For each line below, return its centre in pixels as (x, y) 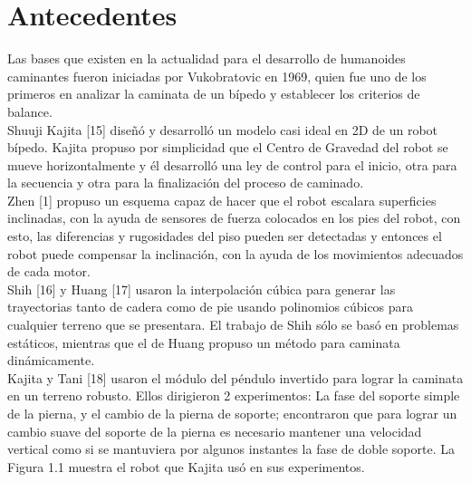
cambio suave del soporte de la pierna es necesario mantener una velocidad (215, 431)
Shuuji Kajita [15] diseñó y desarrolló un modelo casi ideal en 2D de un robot (223, 129)
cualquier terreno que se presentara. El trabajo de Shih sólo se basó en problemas (233, 325)
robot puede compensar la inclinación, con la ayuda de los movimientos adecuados (235, 253)
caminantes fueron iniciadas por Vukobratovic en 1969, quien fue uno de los (217, 76)
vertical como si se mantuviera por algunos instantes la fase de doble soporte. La (231, 449)
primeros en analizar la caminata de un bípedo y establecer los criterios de (214, 94)
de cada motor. (49, 271)
